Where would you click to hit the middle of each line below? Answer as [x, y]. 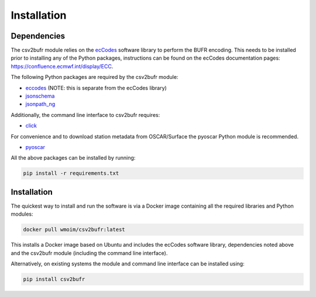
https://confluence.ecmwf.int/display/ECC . [62, 66]
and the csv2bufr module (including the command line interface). [89, 253]
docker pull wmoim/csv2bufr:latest [74, 230]
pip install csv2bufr [54, 279]
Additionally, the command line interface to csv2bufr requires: [85, 115]
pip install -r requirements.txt [71, 173]
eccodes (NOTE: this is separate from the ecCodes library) [96, 88]
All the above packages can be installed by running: [73, 158]
